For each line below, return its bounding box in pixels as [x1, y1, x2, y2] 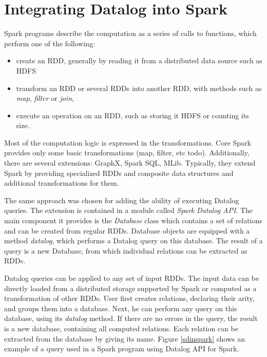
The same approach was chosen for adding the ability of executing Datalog [4, 194, 239, 205]
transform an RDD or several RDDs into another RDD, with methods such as [16, 82, 262, 93]
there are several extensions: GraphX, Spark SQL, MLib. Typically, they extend [4, 157, 256, 168]
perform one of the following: [4, 38, 96, 48]
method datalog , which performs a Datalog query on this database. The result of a [4, 235, 263, 246]
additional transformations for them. [4, 177, 119, 188]
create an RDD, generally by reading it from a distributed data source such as [16, 55, 262, 66]
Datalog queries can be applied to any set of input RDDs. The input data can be [4, 273, 259, 283]
